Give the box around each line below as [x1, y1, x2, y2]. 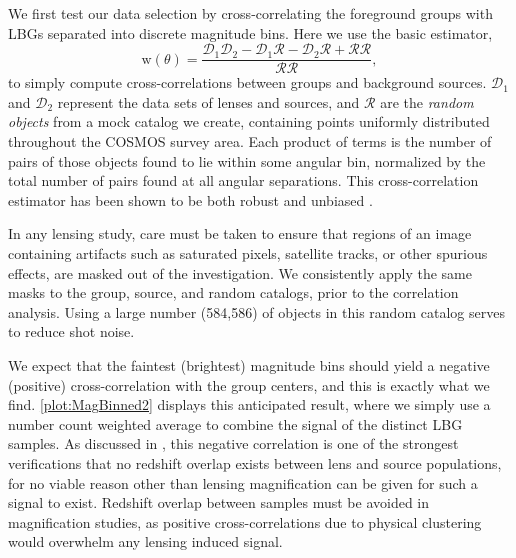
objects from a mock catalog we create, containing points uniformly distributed [8, 111, 490, 132]
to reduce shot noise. [8, 321, 135, 342]
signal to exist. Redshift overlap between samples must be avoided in [8, 492, 430, 513]
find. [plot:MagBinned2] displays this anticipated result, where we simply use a [8, 394, 491, 415]
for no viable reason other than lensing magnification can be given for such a [8, 472, 478, 493]
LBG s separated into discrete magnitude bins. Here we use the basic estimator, [8, 22, 493, 43]
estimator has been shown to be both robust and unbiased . [8, 189, 373, 210]
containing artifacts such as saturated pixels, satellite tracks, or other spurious [8, 243, 488, 263]
